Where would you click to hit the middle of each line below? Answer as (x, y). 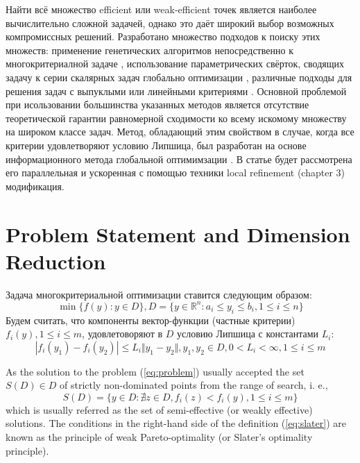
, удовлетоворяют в (122, 334)
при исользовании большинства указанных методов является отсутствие (157, 104)
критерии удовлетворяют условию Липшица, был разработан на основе (156, 145)
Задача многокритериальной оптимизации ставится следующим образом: (159, 294)
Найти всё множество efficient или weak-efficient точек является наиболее (161, 9)
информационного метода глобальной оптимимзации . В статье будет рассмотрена (179, 159)
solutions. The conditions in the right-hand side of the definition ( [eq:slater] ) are (176, 423)
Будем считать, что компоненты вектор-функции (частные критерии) (151, 320)
